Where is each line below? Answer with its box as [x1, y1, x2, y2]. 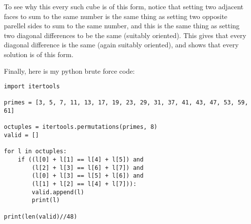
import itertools [4, 83, 60, 90]
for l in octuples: [4, 148, 67, 155]
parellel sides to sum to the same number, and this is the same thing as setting [4, 20, 240, 31]
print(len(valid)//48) [4, 213, 77, 220]
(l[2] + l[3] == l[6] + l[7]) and [32, 164, 144, 171]
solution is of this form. [4, 49, 74, 59]
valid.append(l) [32, 188, 84, 196]
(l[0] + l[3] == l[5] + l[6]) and [32, 172, 144, 180]
